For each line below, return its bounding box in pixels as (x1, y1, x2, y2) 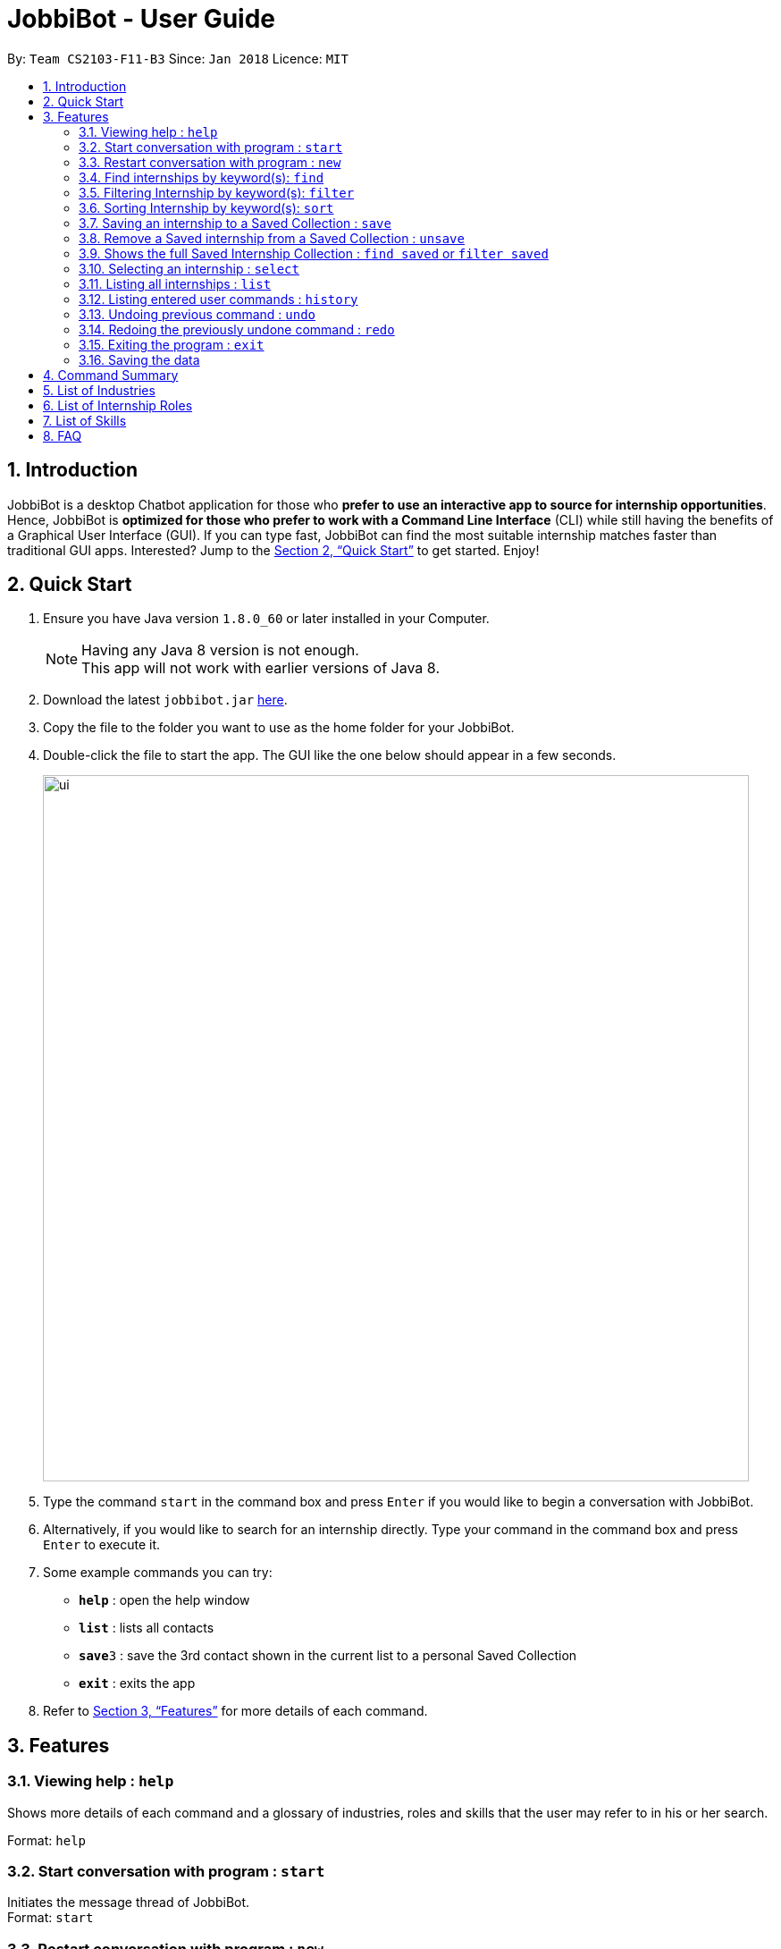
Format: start (7, 1910, 94, 1926)
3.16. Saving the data (79, 351, 200, 367)
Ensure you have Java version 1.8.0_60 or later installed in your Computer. (43, 611, 490, 627)
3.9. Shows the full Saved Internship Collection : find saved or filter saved (79, 245, 549, 261)
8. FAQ (43, 427, 82, 443)
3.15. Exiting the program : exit (79, 336, 265, 352)
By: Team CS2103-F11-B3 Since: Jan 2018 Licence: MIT (7, 50, 349, 66)
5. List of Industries (43, 382, 155, 398)
